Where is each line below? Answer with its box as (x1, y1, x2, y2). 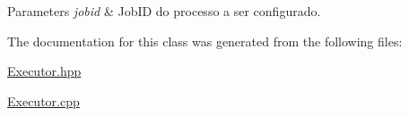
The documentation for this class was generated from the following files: (7, 31, 403, 50)
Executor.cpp (7, 91, 80, 110)
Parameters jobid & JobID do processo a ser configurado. (7, 2, 321, 20)
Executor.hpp (7, 62, 82, 80)
